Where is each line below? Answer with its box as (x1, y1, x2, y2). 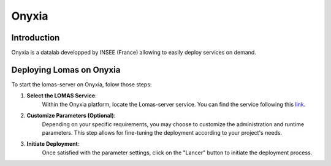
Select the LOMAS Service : (26, 92, 97, 99)
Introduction (11, 32, 60, 43)
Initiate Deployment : (26, 140, 80, 148)
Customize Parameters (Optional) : (26, 112, 116, 119)
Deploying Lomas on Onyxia (11, 64, 121, 75)
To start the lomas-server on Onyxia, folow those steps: (11, 80, 152, 88)
